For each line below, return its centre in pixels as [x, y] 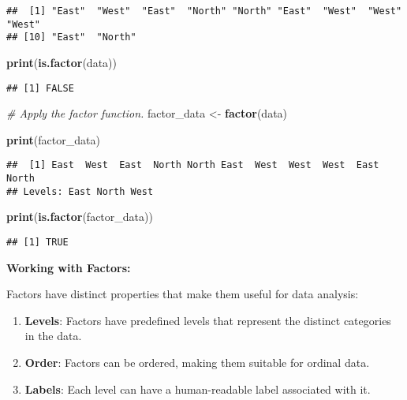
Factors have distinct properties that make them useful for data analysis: [183, 294]
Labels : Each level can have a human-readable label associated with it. [198, 389]
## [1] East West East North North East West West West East [193, 165]
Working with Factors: [69, 267]
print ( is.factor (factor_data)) [80, 217]
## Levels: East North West [80, 191]
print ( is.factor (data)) [62, 62]
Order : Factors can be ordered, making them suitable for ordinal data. [197, 362]
